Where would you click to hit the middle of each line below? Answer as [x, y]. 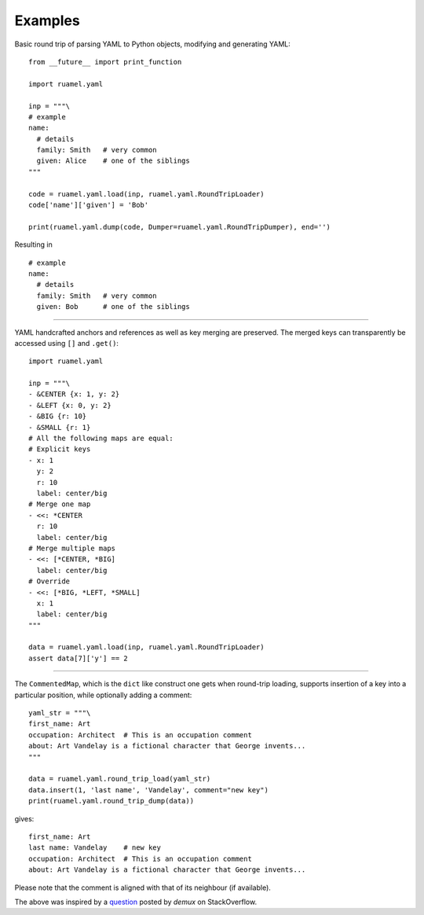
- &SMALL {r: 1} [60, 427]
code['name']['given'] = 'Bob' [89, 205]
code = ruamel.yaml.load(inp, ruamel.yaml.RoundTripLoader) [146, 194]
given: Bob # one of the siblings [113, 307]
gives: [24, 818]
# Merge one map [60, 504]
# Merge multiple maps [72, 548]
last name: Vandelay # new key [95, 848]
